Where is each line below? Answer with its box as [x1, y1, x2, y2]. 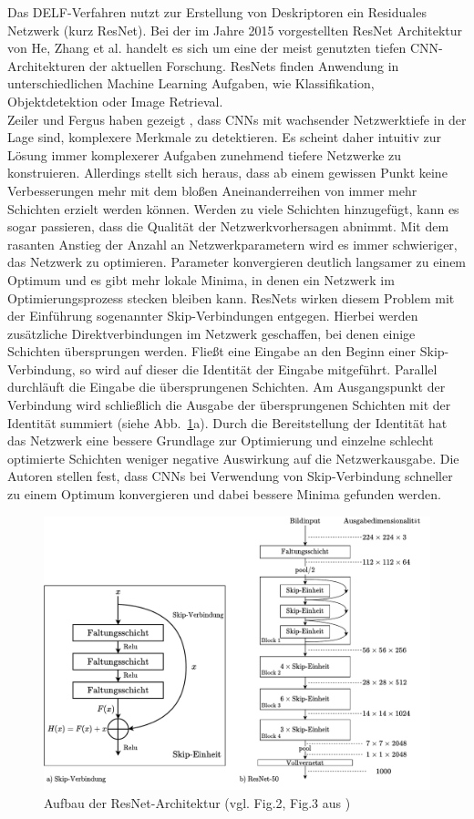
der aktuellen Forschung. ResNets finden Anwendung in [88, 56, 399, 75]
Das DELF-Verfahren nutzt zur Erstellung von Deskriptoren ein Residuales [7, 3, 427, 21]
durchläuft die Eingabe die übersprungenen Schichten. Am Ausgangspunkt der [7, 377, 446, 396]
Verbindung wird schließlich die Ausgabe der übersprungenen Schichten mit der [7, 395, 451, 415]
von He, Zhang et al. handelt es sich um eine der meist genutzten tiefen [7, 38, 407, 57]
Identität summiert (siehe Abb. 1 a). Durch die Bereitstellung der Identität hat [7, 413, 448, 432]
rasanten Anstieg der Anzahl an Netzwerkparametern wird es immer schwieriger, [7, 234, 458, 253]
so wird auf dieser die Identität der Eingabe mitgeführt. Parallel [79, 359, 438, 378]
